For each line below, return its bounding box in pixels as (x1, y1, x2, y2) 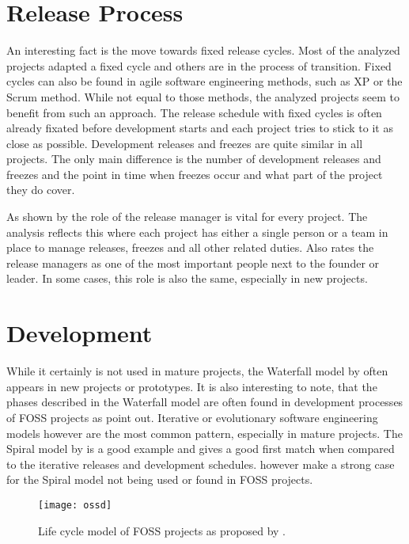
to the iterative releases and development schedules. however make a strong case (6, 455, 395, 472)
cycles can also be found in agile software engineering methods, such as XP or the (6, 73, 403, 89)
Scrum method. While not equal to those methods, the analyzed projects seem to (6, 88, 400, 105)
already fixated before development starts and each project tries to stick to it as (6, 120, 393, 136)
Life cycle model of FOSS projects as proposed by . (38, 522, 286, 538)
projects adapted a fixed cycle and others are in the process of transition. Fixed (6, 57, 392, 74)
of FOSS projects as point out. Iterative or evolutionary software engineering (6, 409, 378, 425)
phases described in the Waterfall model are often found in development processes (6, 394, 403, 410)
